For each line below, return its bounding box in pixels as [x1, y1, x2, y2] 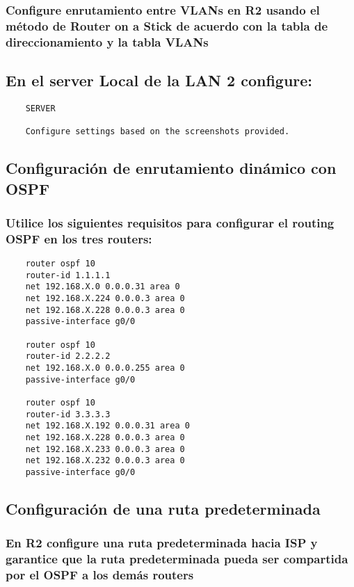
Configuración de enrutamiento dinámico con [6, 157, 337, 179]
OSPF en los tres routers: [6, 230, 152, 247]
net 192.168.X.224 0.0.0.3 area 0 [25, 293, 185, 304]
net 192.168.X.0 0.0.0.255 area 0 [25, 363, 185, 373]
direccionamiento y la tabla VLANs [6, 33, 209, 50]
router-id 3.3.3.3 [25, 409, 111, 419]
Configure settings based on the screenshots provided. [25, 127, 290, 137]
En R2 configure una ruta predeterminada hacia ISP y [6, 534, 318, 552]
